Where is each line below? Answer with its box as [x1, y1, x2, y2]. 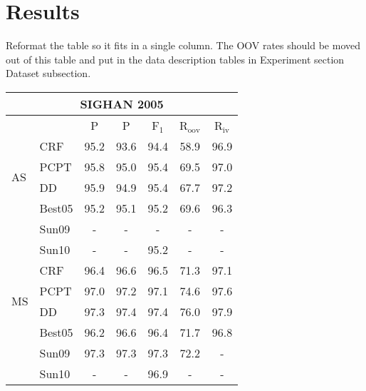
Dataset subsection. [6, 66, 91, 81]
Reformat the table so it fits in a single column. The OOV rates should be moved [6, 38, 361, 53]
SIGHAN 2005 [80, 95, 164, 112]
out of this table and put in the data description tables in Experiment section [6, 51, 345, 66]
